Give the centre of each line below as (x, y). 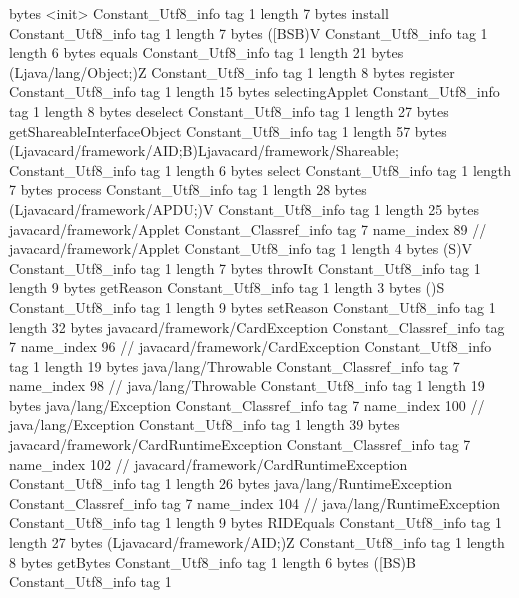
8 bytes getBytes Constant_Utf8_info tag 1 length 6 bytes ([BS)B (212, 561)
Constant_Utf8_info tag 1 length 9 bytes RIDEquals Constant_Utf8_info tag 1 (255, 522)
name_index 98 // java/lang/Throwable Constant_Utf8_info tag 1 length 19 (247, 385)
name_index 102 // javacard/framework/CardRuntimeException (208, 463)
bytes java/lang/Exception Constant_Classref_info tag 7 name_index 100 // (247, 404)
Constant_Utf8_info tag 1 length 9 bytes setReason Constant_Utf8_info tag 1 (252, 306)
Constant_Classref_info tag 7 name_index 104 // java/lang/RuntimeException (255, 502)
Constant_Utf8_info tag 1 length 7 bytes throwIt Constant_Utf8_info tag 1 (245, 267)
